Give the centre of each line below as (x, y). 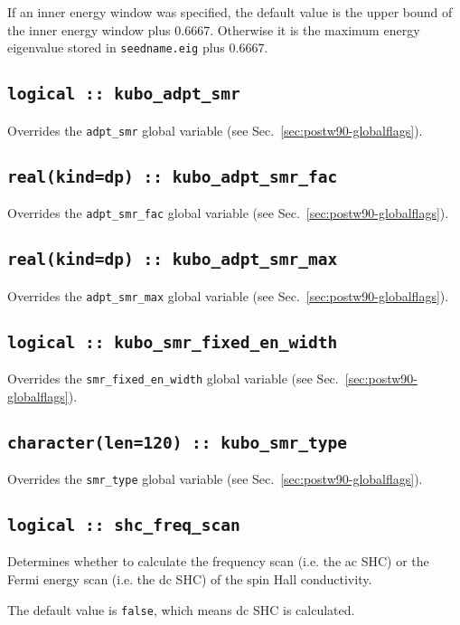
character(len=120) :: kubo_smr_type (177, 442)
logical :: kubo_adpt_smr (124, 94)
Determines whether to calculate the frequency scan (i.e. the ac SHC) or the (218, 561)
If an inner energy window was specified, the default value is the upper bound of (230, 12)
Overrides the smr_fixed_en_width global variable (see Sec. (173, 378)
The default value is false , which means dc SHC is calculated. (181, 609)
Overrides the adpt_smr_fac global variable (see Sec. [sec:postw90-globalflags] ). (228, 213)
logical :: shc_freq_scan (124, 526)
